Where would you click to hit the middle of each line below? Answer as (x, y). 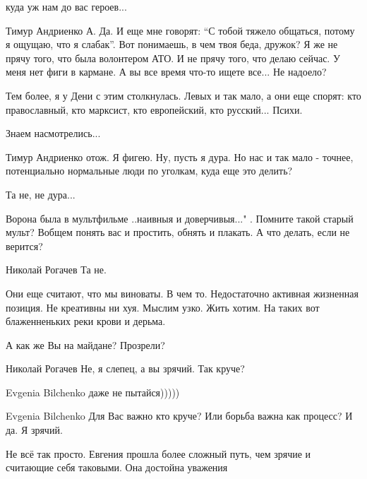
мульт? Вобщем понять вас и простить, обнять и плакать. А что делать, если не (178, 232)
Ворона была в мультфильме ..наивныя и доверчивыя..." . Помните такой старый (180, 218)
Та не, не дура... (41, 194)
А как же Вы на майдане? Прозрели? (85, 344)
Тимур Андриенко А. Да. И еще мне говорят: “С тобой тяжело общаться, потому (180, 30)
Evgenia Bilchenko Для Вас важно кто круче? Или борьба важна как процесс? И (179, 416)
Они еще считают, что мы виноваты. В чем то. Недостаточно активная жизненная (182, 293)
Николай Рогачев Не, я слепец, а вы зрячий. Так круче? (125, 368)
